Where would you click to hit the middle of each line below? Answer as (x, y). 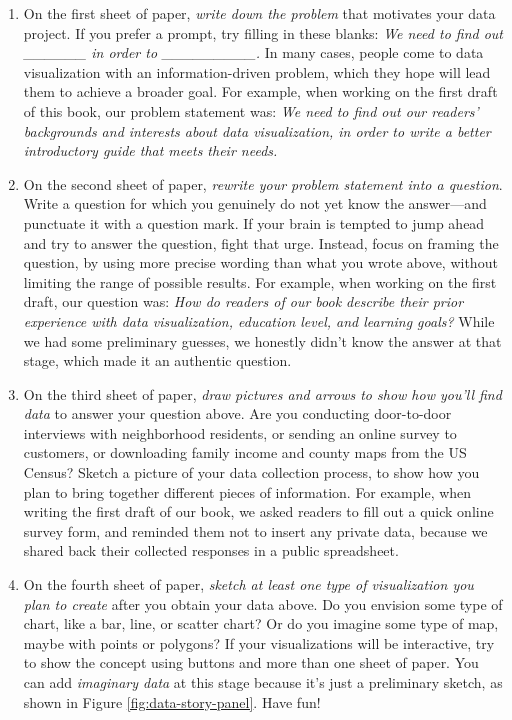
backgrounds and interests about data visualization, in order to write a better (257, 130)
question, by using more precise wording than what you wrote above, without (260, 262)
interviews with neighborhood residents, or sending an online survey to (240, 432)
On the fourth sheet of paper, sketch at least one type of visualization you (248, 584)
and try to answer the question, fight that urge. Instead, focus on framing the (261, 242)
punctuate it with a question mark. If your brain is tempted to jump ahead (254, 222)
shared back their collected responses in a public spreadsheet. (211, 550)
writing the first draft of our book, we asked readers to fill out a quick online (258, 511)
